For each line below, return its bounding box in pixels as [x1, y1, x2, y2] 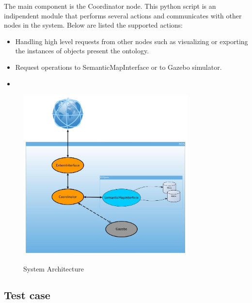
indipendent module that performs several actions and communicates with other [4, 10, 242, 20]
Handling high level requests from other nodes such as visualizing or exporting [15, 36, 248, 46]
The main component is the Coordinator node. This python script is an [4, 1, 216, 11]
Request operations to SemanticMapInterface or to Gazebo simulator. [15, 62, 222, 72]
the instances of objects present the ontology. [15, 46, 149, 56]
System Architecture [23, 264, 84, 274]
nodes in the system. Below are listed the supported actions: [4, 20, 183, 30]
